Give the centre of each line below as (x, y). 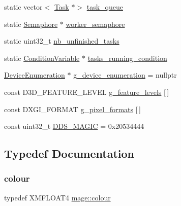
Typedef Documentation (69, 153)
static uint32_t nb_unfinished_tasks (62, 41)
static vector (23, 7)
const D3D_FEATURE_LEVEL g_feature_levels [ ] (87, 92)
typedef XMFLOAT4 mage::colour (57, 197)
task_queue (105, 7)
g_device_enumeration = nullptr (125, 75)
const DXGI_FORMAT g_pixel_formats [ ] (72, 109)
